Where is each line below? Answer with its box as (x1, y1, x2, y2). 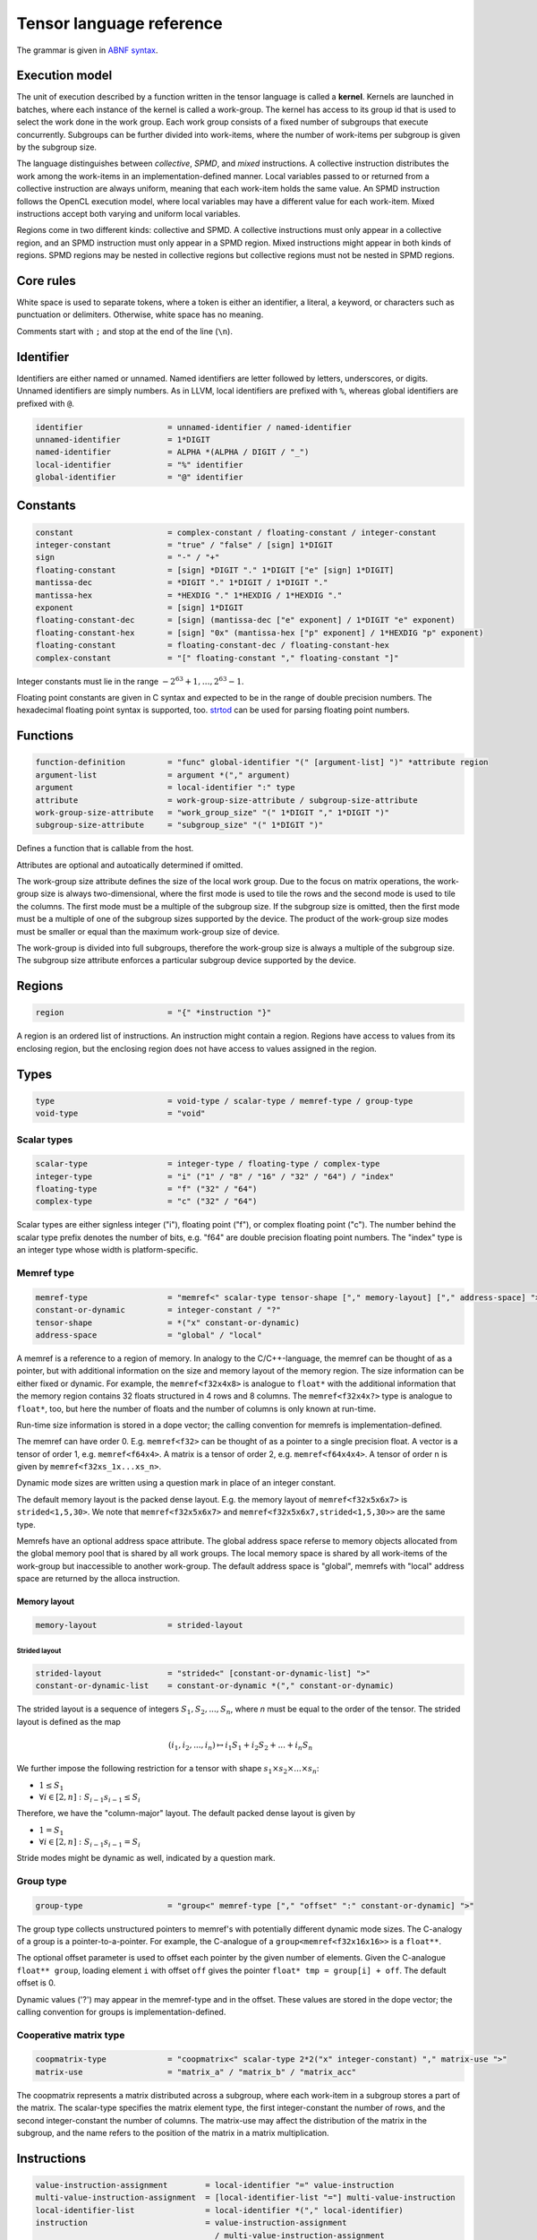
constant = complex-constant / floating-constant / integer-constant (35, 527, 438, 538)
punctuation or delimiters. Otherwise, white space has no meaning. (16, 309, 264, 320)
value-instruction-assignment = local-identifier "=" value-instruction (35, 2180, 395, 2190)
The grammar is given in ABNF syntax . (16, 45, 158, 56)
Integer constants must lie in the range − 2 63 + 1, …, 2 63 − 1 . (16, 675, 244, 686)
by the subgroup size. (16, 142, 98, 152)
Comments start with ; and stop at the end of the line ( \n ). (16, 325, 233, 336)
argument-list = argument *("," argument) (35, 770, 291, 780)
